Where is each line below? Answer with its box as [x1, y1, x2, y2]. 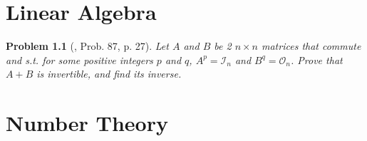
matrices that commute [262, 38, 361, 53]
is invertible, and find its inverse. [36, 66, 182, 81]
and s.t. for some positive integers [6, 52, 153, 67]
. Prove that [291, 52, 343, 67]
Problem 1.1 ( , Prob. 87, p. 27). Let [6, 38, 169, 53]
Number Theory [6, 108, 168, 137]
